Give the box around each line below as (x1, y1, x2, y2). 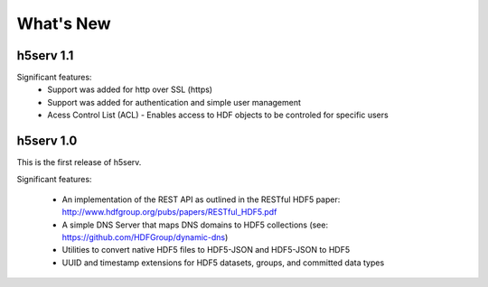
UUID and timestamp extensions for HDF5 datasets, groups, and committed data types (61, 257, 385, 268)
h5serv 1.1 (16, 48, 74, 63)
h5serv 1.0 (16, 134, 78, 149)
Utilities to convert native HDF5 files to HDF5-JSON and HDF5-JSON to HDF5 (61, 245, 351, 255)
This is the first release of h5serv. (16, 157, 142, 168)
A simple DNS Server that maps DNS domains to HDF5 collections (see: (61, 219, 329, 230)
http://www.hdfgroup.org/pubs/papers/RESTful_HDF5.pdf (61, 207, 277, 218)
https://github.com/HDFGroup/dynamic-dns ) (61, 232, 229, 243)
